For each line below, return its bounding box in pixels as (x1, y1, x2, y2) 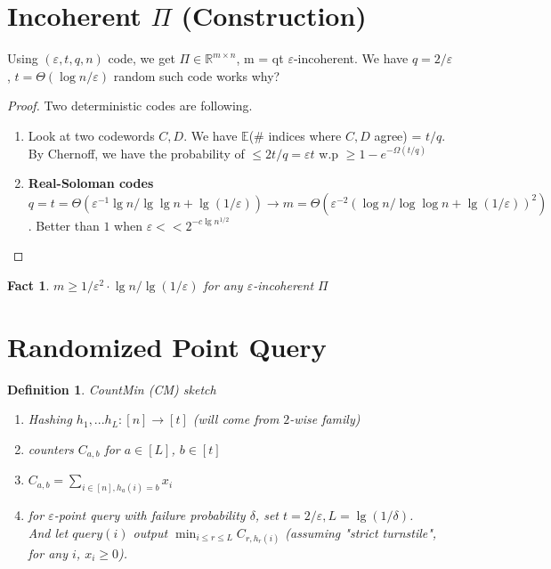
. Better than (28, 215, 100, 234)
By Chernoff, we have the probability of (28, 143, 245, 162)
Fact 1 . (7, 275, 50, 294)
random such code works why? (113, 66, 280, 85)
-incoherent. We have (293, 49, 409, 68)
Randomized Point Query (7, 328, 327, 364)
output (133, 523, 168, 541)
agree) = (374, 126, 422, 144)
